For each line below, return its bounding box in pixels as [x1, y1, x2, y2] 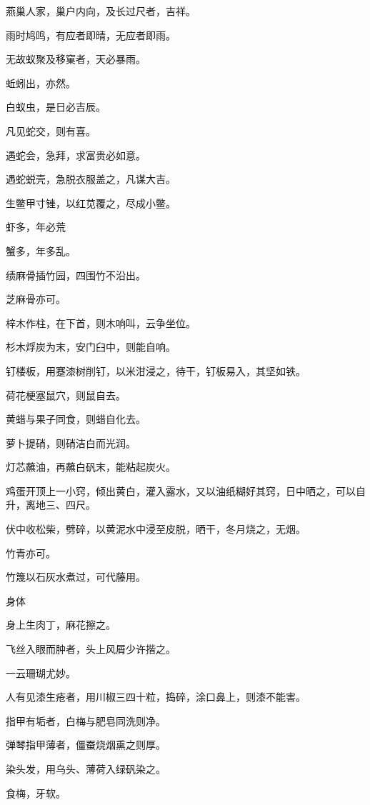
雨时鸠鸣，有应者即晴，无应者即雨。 [6, 27, 176, 42]
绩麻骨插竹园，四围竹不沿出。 [6, 267, 146, 282]
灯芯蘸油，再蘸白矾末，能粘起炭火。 [6, 459, 176, 474]
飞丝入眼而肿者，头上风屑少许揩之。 [6, 641, 176, 656]
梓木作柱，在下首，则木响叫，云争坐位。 [6, 315, 196, 330]
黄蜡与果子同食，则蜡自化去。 [6, 411, 146, 426]
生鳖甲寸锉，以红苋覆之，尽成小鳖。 [6, 195, 176, 210]
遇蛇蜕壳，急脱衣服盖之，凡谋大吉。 [6, 171, 176, 186]
